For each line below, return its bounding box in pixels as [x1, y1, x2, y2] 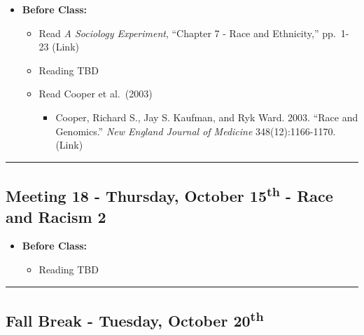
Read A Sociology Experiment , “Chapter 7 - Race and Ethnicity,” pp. [38, 25, 336, 40]
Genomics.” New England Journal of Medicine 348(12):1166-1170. [55, 123, 336, 138]
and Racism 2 [6, 205, 106, 227]
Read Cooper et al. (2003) [38, 86, 153, 101]
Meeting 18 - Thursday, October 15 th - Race [6, 182, 333, 207]
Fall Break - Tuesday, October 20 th [6, 306, 264, 331]
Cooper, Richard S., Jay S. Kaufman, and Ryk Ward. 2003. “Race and [55, 109, 358, 124]
